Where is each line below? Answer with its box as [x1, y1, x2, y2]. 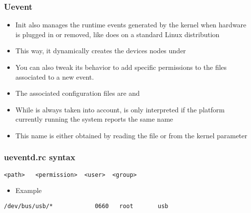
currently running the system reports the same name [15, 114, 173, 124]
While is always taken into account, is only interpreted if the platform [15, 104, 225, 114]
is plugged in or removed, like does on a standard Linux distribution [15, 29, 220, 39]
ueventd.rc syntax [4, 151, 76, 163]
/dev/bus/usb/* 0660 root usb [4, 203, 168, 210]
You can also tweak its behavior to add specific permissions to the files [15, 62, 227, 72]
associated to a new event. [15, 71, 94, 82]
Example [15, 185, 42, 195]
